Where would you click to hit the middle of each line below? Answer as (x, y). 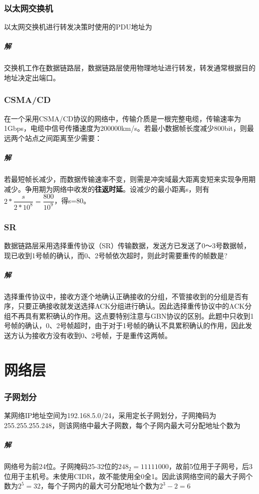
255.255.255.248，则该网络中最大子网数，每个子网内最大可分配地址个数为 (122, 425)
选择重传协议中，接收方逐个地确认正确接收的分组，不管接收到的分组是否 (123, 296)
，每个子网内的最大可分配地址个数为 (100, 486)
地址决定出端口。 (32, 77)
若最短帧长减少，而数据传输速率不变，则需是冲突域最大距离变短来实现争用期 (130, 179)
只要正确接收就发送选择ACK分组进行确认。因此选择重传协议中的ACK (131, 306)
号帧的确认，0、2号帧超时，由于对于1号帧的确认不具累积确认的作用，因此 (125, 325)
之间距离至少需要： (70, 138)
